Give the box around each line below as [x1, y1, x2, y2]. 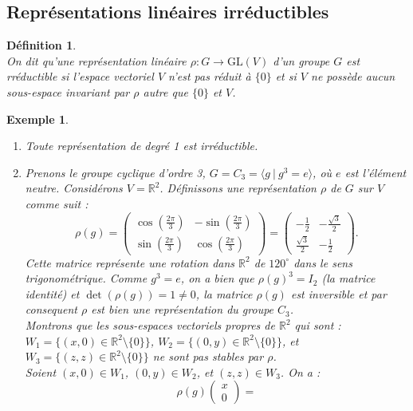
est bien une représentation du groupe [91, 301, 274, 318]
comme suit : [25, 195, 88, 211]
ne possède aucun [311, 68, 395, 85]
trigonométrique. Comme [25, 270, 147, 287]
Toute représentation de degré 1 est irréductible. [25, 137, 258, 154]
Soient [25, 363, 57, 380]
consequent [25, 301, 77, 318]
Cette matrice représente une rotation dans [25, 254, 235, 271]
